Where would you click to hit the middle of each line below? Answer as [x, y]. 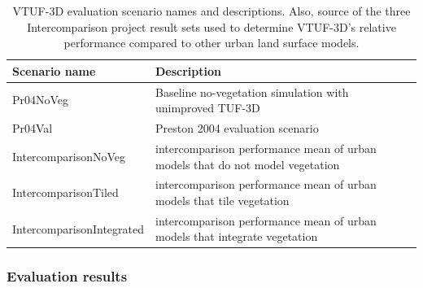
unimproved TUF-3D [207, 108]
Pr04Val [33, 128]
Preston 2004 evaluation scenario [237, 128]
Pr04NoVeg [41, 100]
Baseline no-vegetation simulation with [252, 92]
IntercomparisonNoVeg [69, 156]
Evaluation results [67, 276]
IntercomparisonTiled [65, 192]
